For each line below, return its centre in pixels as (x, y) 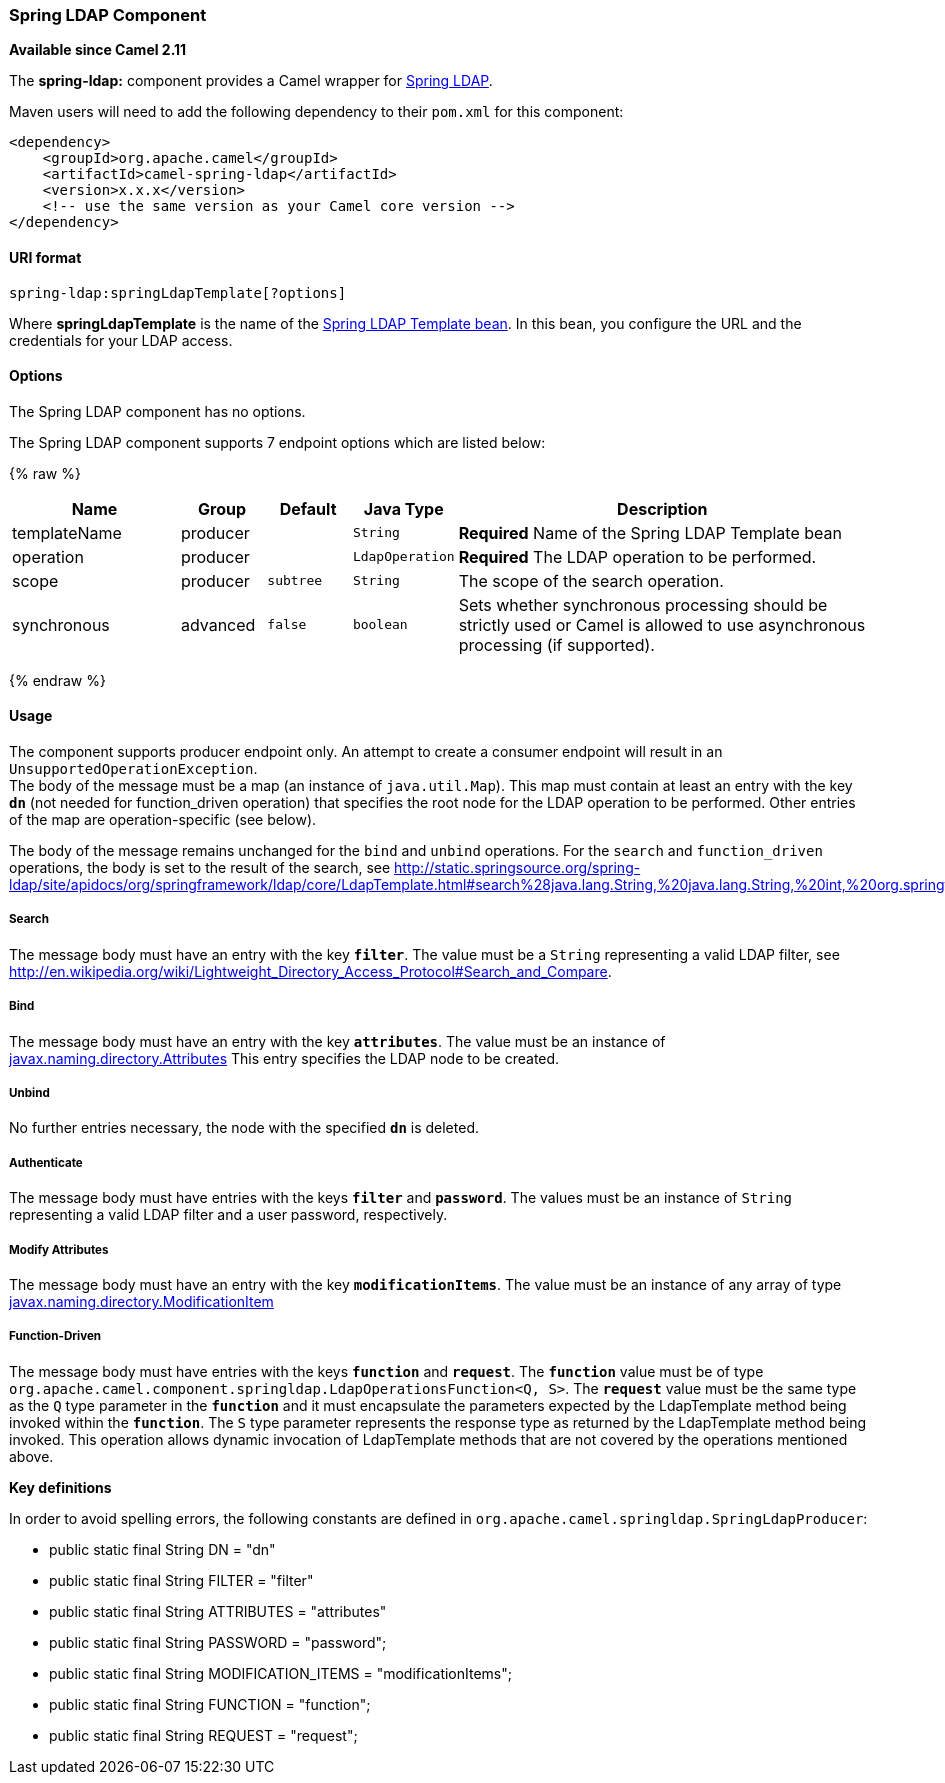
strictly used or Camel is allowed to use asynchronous (662, 624)
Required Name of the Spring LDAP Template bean (650, 532)
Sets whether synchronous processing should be (643, 604)
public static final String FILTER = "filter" (181, 1580)
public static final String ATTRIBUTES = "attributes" (218, 1611)
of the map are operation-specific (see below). (163, 820)
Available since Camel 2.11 (98, 50)
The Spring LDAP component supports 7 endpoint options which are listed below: (277, 442)
